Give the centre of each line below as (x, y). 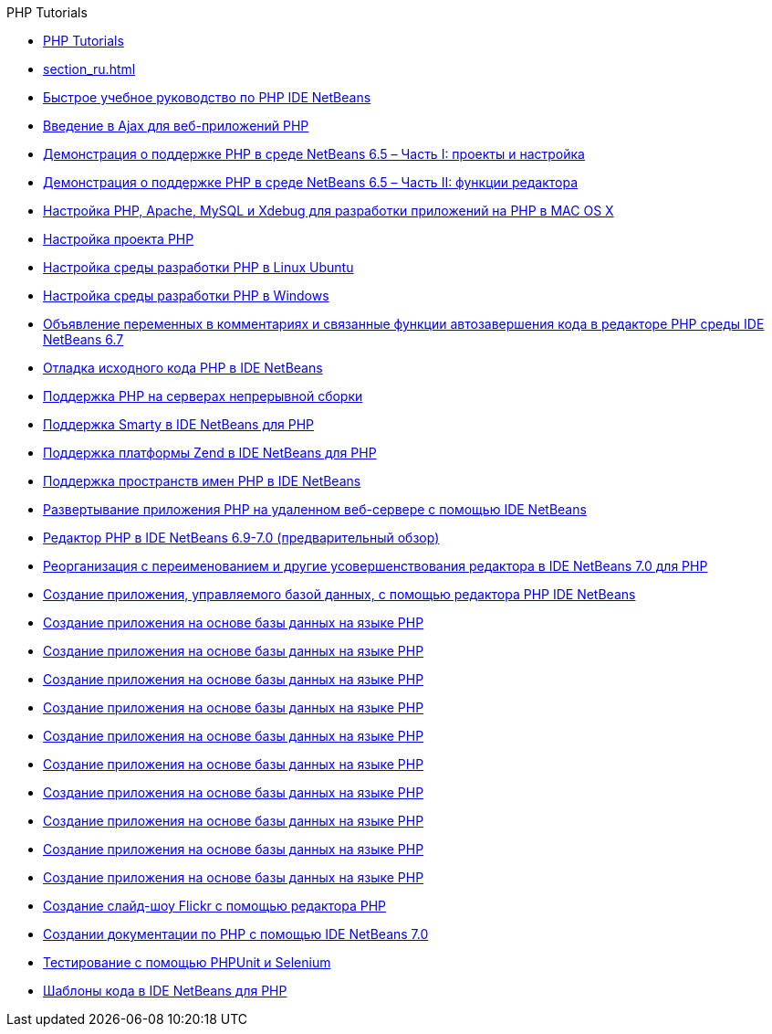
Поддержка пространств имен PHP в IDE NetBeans (202, 481)
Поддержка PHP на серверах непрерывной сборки (203, 396)
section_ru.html (89, 69)
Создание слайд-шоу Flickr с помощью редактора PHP (215, 906)
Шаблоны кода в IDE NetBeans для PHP (165, 991)
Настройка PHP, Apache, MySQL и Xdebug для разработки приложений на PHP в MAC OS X (329, 211)
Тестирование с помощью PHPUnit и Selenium (187, 962)
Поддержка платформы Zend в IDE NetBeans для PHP (210, 453)
